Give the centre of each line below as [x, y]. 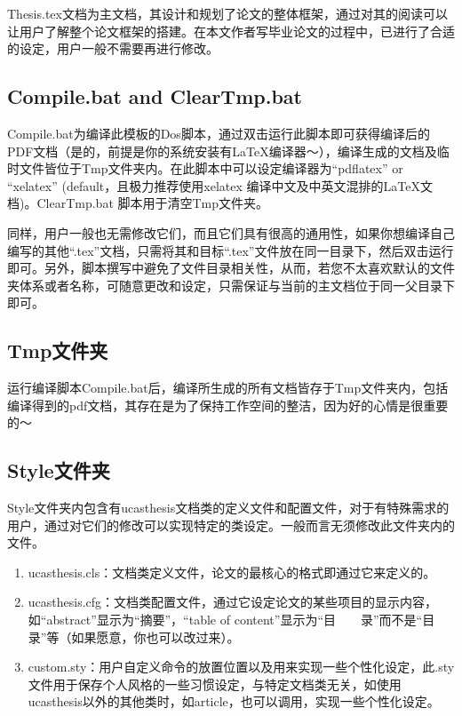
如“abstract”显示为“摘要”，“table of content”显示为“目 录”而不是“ [225, 620]
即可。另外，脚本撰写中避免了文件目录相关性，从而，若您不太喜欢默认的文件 [231, 268]
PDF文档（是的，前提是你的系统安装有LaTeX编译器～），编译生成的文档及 [222, 151]
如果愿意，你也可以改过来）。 [155, 636]
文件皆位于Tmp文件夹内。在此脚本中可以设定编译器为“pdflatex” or [211, 168]
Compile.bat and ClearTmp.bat [155, 96]
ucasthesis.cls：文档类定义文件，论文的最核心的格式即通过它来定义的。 [232, 572]
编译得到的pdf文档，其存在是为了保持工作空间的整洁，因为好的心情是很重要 [228, 405]
